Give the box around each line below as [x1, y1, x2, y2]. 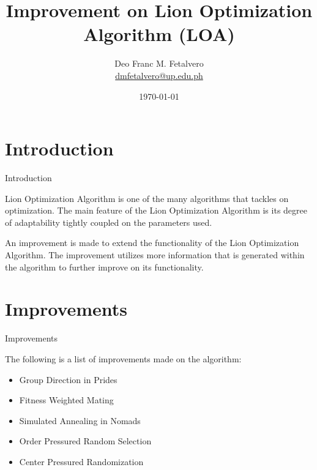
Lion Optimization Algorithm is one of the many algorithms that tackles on [5, 192, 289, 204]
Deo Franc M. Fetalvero [114, 57, 204, 70]
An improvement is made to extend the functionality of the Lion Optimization [5, 236, 299, 249]
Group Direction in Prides [19, 373, 117, 386]
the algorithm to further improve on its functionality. [5, 260, 204, 273]
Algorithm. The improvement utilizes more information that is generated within [5, 248, 305, 261]
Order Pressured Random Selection [19, 435, 152, 447]
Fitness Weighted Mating [19, 394, 114, 406]
